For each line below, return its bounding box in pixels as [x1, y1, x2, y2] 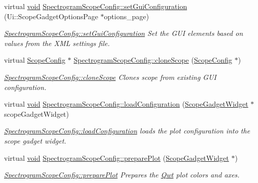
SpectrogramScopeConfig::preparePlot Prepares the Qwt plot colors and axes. [4, 169, 240, 180]
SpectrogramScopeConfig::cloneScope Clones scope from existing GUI [4, 71, 216, 82]
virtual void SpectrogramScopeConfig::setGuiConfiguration [4, 1, 187, 11]
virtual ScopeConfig [4, 55, 66, 65]
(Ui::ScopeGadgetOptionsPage [4, 11, 99, 21]
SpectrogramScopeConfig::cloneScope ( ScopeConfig [73, 55, 232, 65]
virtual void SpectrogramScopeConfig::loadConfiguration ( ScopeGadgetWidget [4, 99, 248, 109]
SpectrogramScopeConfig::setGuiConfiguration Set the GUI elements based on [4, 28, 243, 38]
